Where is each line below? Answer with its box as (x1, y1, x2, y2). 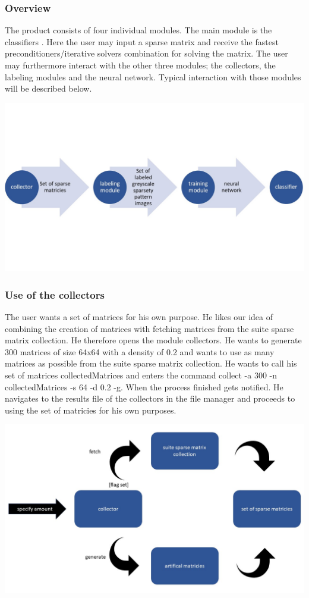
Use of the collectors (5, 287, 105, 302)
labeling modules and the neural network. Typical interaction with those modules (5, 70, 301, 83)
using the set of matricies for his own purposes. (5, 403, 176, 416)
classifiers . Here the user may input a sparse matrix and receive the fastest (5, 35, 279, 48)
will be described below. (5, 82, 92, 95)
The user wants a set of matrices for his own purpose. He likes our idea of (5, 311, 273, 323)
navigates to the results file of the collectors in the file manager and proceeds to (5, 392, 295, 405)
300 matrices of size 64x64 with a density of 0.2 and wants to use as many (5, 345, 275, 358)
